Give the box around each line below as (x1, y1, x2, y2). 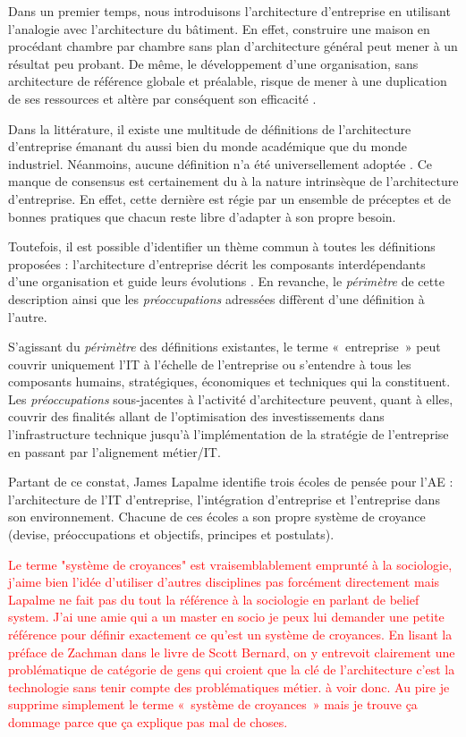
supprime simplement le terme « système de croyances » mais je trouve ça (8, 695, 418, 714)
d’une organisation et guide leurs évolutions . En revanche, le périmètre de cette (8, 272, 445, 291)
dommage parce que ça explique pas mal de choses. (8, 712, 288, 731)
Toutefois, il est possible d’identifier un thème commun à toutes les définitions (8, 237, 436, 256)
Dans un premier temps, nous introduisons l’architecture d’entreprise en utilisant (8, 2, 451, 20)
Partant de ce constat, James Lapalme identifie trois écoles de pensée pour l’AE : (8, 472, 453, 491)
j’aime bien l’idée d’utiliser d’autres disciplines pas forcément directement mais (8, 572, 440, 591)
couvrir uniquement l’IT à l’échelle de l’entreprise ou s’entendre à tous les (8, 354, 411, 373)
